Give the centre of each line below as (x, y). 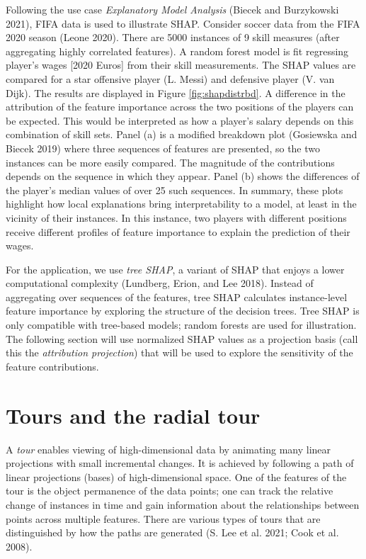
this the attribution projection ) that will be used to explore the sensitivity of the (179, 352)
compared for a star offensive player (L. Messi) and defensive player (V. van (170, 78)
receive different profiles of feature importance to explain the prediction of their (178, 231)
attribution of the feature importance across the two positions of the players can (180, 107)
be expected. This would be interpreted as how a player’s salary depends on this (180, 120)
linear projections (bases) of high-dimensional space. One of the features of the (176, 476)
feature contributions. (52, 366)
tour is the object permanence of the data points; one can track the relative (170, 491)
